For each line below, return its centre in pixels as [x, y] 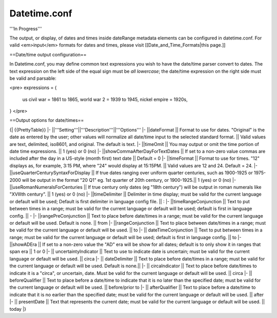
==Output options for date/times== [47, 120]
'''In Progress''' [26, 29]
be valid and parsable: [33, 78]
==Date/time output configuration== [48, 54]
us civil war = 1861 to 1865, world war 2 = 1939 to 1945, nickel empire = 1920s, [105, 99]
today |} [18, 309]
